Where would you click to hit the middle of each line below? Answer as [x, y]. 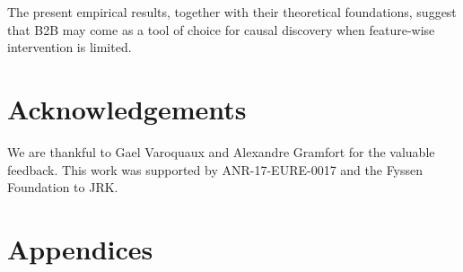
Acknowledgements [127, 108]
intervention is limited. [70, 47]
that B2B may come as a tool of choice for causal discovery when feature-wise [221, 29]
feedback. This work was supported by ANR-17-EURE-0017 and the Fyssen [215, 169]
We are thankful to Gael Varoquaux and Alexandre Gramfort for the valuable [221, 151]
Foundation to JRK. [63, 187]
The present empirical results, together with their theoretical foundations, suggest [232, 12]
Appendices [80, 248]
